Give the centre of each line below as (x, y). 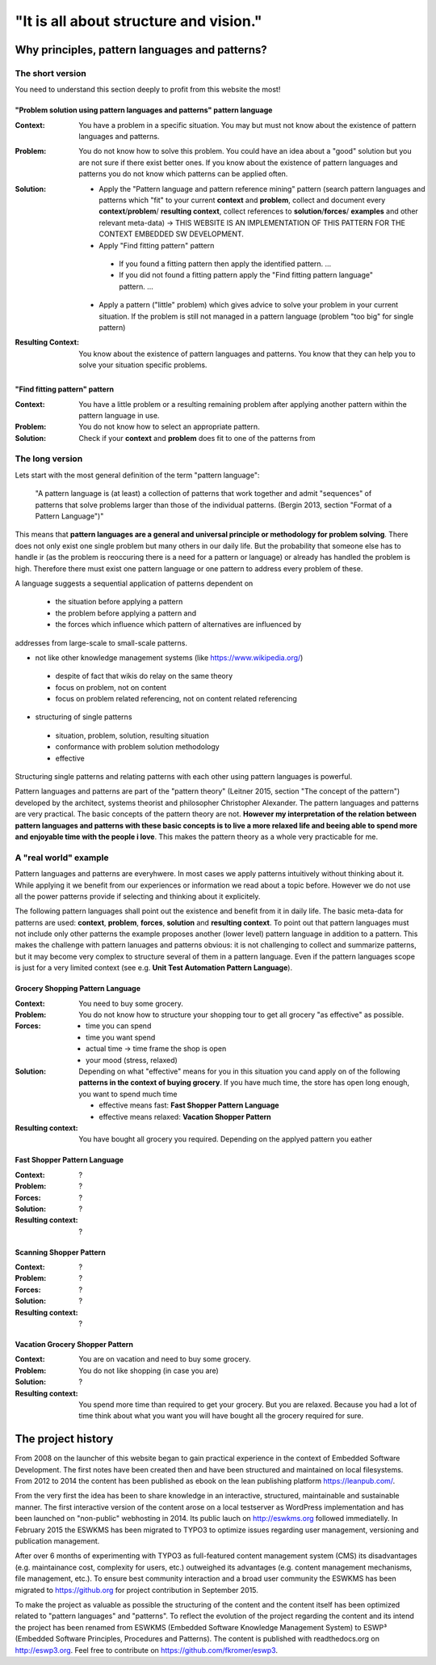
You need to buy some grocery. (131, 1003)
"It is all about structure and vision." (138, 21)
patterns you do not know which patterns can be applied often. (183, 174)
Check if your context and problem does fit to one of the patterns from (197, 438)
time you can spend (119, 1026)
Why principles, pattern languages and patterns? (141, 50)
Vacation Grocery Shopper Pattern (74, 1345)
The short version (50, 73)
